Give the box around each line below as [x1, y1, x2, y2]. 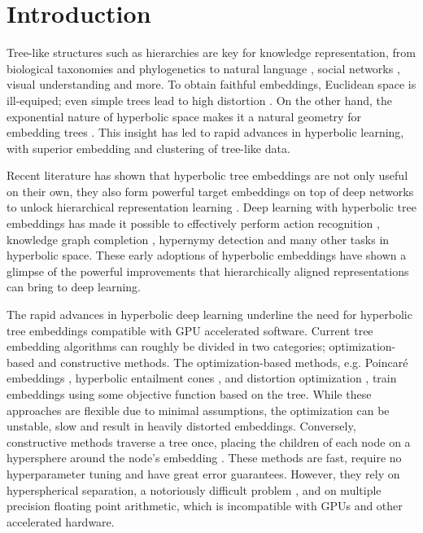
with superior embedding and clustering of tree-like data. [7, 139, 290, 156]
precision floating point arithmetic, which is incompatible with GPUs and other [7, 497, 403, 514]
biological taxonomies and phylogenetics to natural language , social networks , [7, 59, 400, 76]
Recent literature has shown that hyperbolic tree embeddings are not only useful [7, 167, 408, 184]
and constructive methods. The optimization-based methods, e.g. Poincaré [37, 353, 408, 370]
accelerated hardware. [7, 513, 115, 530]
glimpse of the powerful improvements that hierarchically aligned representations [7, 262, 409, 279]
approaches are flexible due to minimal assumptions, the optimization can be [7, 401, 390, 418]
